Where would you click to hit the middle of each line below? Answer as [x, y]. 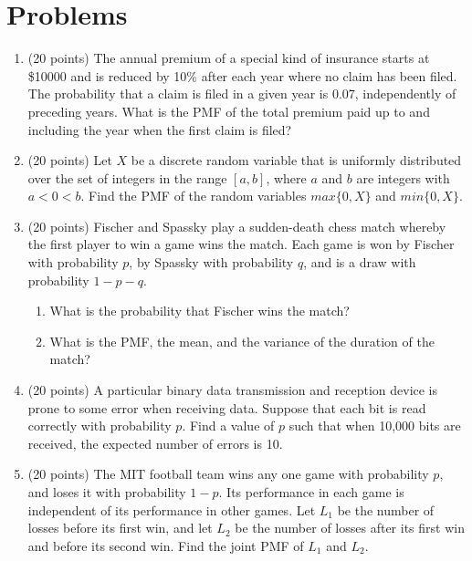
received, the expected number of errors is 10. [155, 443]
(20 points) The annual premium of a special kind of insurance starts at [229, 58]
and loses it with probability [107, 492]
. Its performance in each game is [311, 492]
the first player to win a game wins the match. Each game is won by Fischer [241, 244]
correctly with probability [100, 426]
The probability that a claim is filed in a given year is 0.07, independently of [242, 93]
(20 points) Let [70, 160]
